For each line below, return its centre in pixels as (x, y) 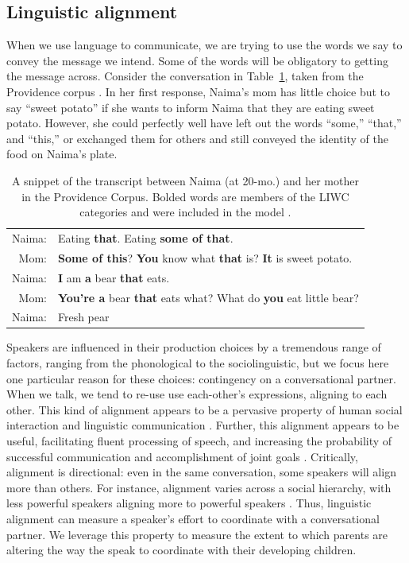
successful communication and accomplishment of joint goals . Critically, (182, 456)
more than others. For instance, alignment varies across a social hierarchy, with (199, 487)
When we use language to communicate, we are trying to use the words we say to (204, 45)
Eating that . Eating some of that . (145, 237)
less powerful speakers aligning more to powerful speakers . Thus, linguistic (189, 503)
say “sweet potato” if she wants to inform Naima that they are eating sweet (191, 107)
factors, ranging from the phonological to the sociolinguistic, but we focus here (198, 363)
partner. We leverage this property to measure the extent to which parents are (197, 534)
